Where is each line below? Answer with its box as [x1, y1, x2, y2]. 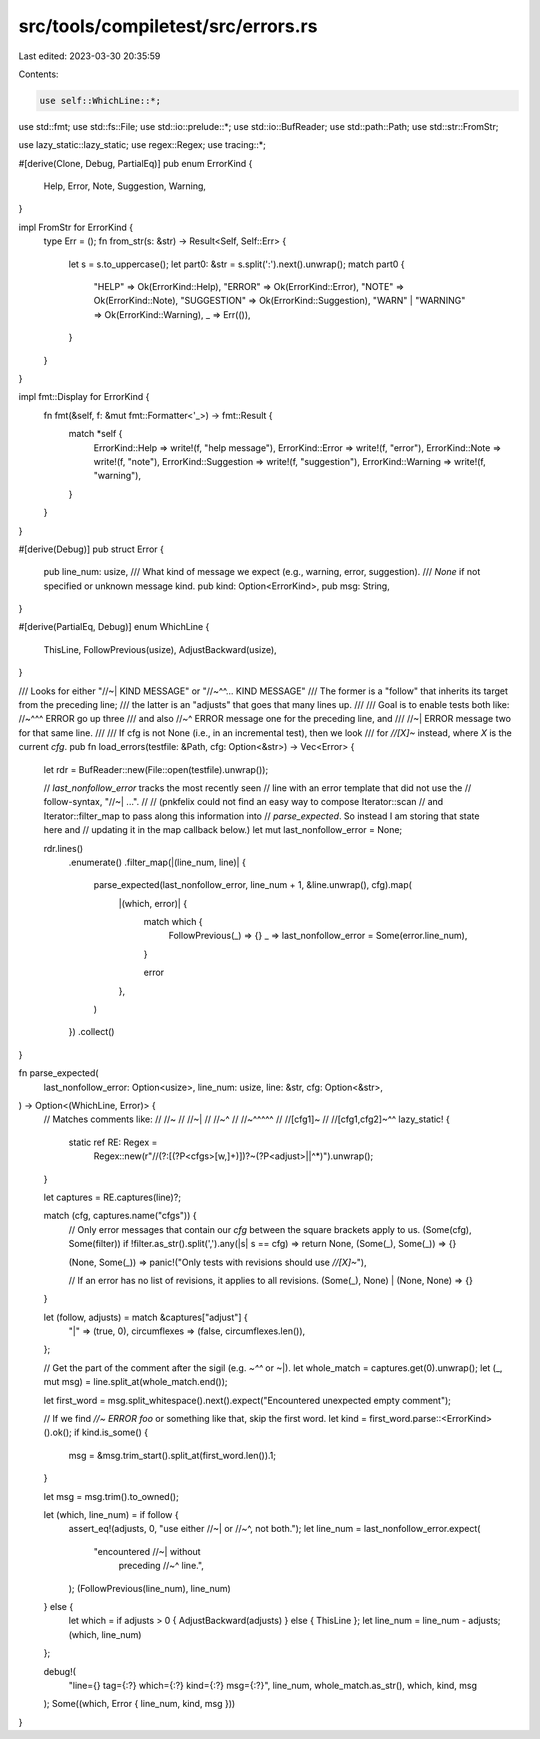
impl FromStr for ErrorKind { [18, 221, 134, 233]
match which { [143, 916, 204, 928]
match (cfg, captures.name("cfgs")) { [43, 1210, 197, 1222]
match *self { [68, 428, 123, 440]
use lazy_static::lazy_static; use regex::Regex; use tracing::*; [18, 139, 267, 151]
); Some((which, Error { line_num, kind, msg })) [43, 1698, 236, 1710]
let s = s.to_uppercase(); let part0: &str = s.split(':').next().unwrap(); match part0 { [68, 258, 405, 270]
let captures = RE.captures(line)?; [43, 1191, 182, 1203]
